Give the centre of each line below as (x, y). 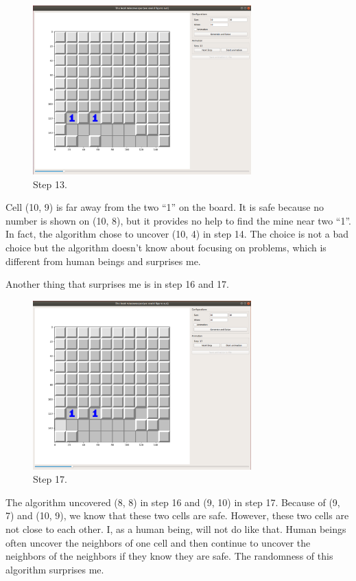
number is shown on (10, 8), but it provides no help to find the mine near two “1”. (178, 220)
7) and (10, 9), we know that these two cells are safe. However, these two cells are (177, 515)
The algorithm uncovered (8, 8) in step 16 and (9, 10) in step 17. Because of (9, (173, 502)
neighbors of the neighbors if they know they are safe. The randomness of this (169, 556)
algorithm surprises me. (55, 569)
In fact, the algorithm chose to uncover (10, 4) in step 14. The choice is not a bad (177, 234)
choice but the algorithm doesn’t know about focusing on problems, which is (166, 247)
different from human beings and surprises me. (103, 261)
